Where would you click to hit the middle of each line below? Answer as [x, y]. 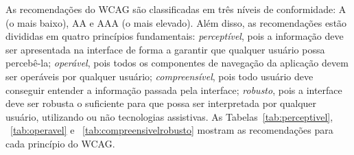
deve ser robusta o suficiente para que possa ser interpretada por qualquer [161, 103]
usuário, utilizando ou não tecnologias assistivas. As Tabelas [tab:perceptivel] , [169, 116]
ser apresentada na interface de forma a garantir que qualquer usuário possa [165, 49]
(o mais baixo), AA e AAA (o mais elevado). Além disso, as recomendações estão [176, 22]
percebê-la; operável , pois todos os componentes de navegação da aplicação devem [177, 63]
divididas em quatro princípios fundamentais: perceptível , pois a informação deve [175, 36]
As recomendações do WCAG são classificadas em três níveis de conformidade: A [176, 9]
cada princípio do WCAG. [60, 143]
